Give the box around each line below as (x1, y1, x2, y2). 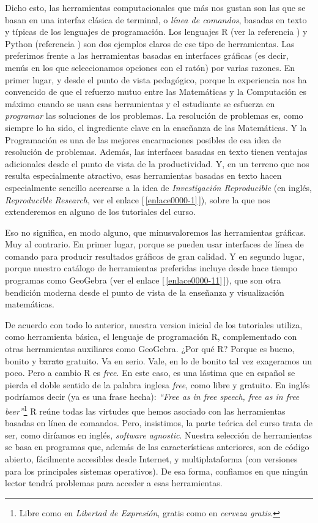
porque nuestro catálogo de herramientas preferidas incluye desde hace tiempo (5, 261, 298, 274)
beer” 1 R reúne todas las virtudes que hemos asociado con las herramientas (5, 403, 286, 417)
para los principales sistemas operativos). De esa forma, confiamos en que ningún (5, 464, 308, 477)
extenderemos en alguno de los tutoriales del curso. (5, 205, 196, 218)
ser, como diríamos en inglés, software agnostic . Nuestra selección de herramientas (5, 428, 312, 441)
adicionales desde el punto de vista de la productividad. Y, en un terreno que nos (5, 157, 309, 170)
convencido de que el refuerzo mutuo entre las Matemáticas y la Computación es (5, 85, 307, 98)
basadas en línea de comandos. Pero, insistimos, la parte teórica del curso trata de (5, 416, 312, 429)
